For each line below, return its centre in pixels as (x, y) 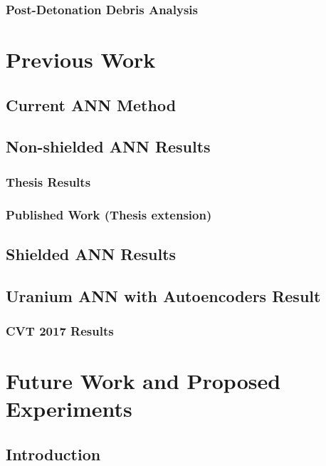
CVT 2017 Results (60, 330)
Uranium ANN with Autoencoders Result (163, 295)
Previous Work (81, 59)
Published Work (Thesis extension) (109, 214)
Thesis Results (48, 181)
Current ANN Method (91, 104)
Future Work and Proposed (143, 381)
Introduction (53, 454)
